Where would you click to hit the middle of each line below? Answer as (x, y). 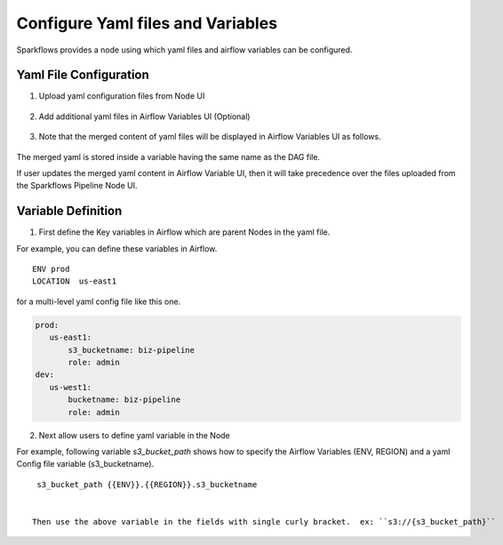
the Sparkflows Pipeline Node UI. (77, 186)
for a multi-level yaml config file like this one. (99, 301)
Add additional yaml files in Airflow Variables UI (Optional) (144, 116)
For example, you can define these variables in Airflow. (117, 248)
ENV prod (51, 269)
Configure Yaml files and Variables (147, 23)
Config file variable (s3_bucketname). (85, 464)
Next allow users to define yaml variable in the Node (134, 435)
